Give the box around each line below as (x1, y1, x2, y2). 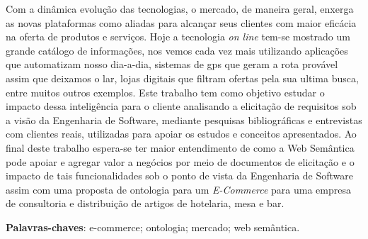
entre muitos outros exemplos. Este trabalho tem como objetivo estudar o (6, 84, 325, 99)
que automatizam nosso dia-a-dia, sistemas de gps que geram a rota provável (6, 57, 338, 72)
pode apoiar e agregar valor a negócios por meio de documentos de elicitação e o (6, 154, 355, 169)
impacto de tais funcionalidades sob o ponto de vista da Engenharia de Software (6, 168, 353, 183)
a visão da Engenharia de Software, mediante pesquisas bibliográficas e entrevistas (6, 112, 362, 127)
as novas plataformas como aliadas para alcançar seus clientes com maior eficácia (6, 15, 357, 30)
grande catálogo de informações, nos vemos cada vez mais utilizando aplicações (6, 43, 348, 57)
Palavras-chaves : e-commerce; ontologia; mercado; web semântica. (6, 219, 300, 234)
